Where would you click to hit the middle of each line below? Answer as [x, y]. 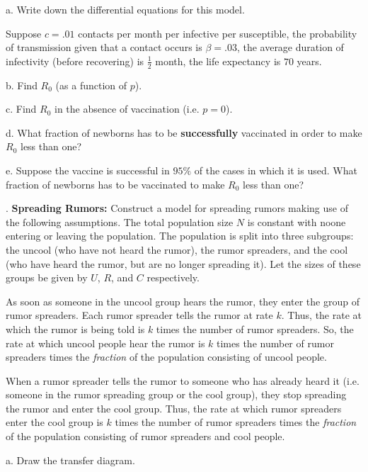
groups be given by [47, 277]
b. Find [22, 85]
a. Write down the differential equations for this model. [125, 9]
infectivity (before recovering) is [75, 61]
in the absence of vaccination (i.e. [127, 109]
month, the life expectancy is [218, 61]
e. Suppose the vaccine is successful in [88, 170]
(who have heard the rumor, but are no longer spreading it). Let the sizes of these [183, 263]
